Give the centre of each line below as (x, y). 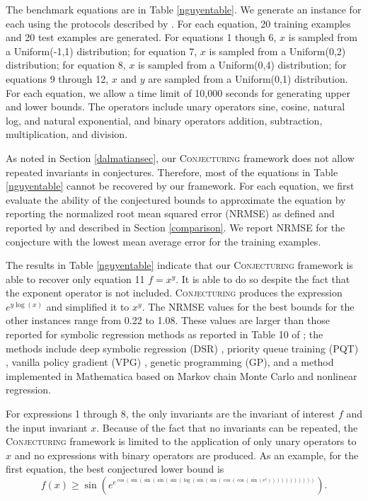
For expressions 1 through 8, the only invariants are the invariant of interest (171, 414)
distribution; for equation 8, (66, 65)
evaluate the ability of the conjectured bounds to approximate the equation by (176, 199)
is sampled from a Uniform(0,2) (277, 51)
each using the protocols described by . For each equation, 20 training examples (178, 23)
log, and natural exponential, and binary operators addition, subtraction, (164, 120)
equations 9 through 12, (57, 78)
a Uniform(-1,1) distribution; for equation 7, (102, 51)
